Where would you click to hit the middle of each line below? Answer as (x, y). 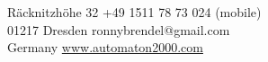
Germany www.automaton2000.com (105, 47)
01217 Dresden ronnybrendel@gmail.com (119, 29)
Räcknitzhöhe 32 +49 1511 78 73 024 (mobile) (134, 12)
